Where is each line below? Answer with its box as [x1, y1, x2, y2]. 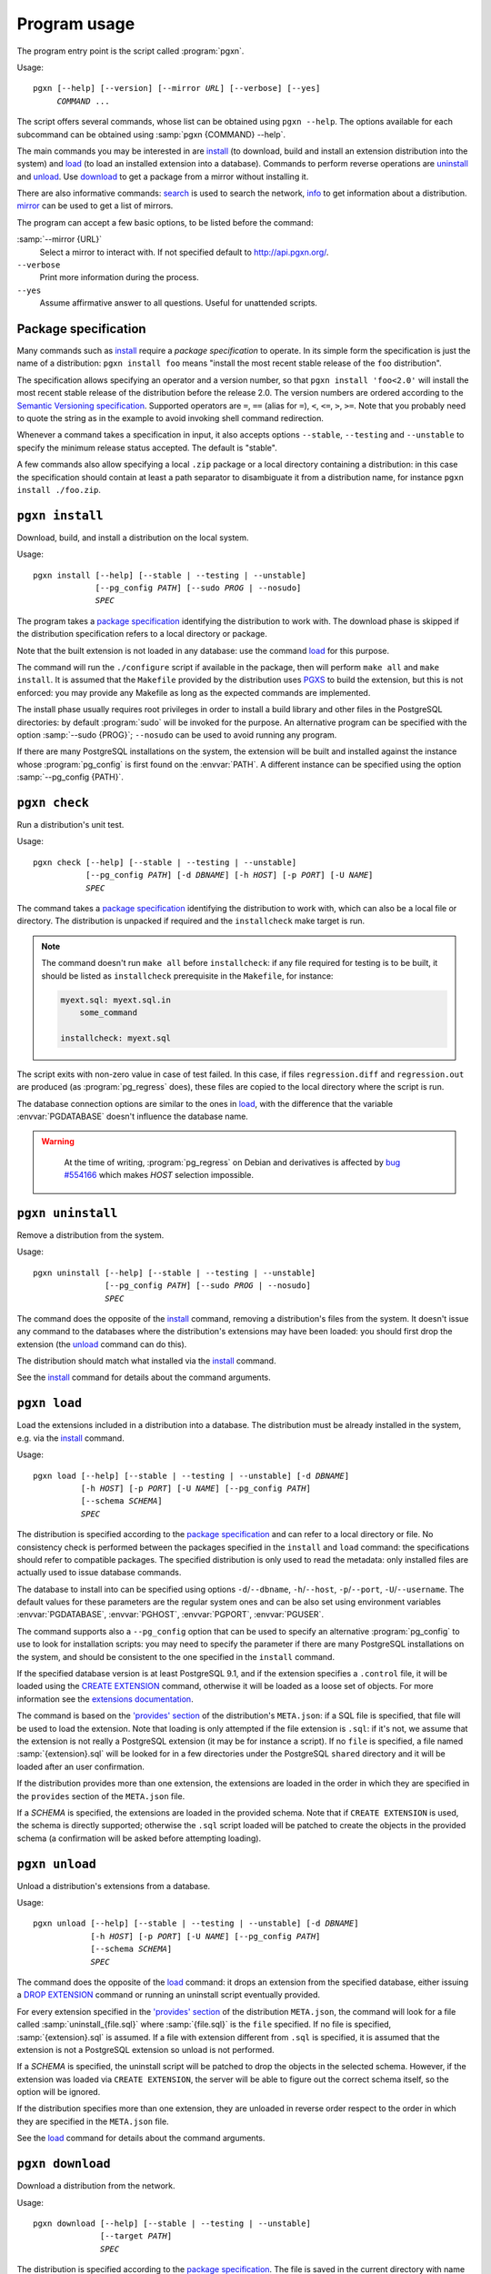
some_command [79, 1007, 138, 1018]
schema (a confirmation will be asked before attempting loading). [16, 1833, 262, 1844]
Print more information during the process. [39, 272, 199, 283]
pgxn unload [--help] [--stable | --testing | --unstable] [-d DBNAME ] [33, 1918, 359, 1928]
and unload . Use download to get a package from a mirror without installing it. [16, 171, 309, 182]
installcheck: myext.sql [60, 1032, 172, 1043]
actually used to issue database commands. [16, 1567, 182, 1578]
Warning [41, 1136, 75, 1147]
